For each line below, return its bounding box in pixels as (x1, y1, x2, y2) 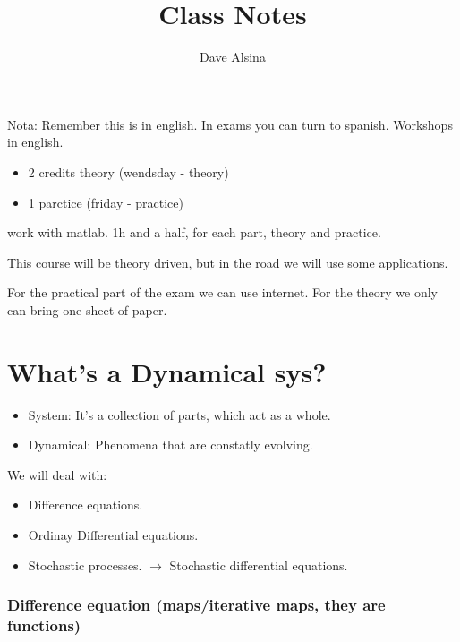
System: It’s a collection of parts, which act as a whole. (28, 405, 331, 424)
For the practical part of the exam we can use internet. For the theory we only (7, 283, 438, 302)
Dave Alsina (200, 47, 266, 66)
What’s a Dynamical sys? (7, 353, 327, 389)
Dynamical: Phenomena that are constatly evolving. (28, 435, 313, 454)
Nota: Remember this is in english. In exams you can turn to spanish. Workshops (7, 115, 453, 133)
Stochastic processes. (28, 555, 142, 574)
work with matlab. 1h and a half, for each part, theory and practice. (7, 223, 381, 242)
